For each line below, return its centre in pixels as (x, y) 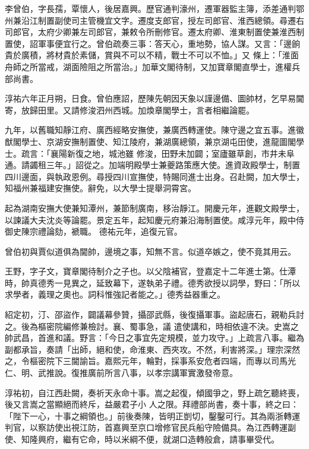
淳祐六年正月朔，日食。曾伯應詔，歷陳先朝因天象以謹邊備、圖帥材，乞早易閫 (154, 98)
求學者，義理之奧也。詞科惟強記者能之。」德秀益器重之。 (115, 294)
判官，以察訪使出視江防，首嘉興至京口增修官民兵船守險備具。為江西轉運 (146, 427)
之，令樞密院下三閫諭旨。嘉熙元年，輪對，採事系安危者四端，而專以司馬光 (150, 361)
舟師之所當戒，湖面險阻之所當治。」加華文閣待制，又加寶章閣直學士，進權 (148, 66)
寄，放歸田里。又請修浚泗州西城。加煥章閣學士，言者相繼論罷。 (130, 110)
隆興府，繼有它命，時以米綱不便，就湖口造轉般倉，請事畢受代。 (154, 439)
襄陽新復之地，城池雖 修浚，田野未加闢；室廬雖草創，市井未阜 (172, 153)
